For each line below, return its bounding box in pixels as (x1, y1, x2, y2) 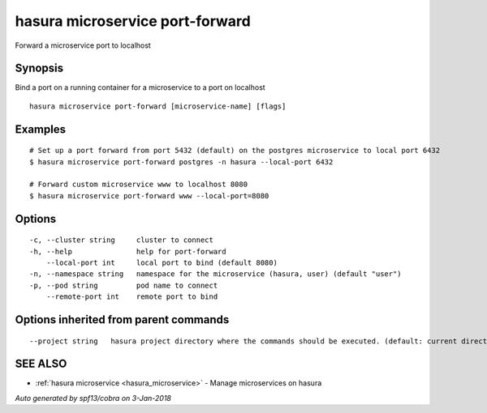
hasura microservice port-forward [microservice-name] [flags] (29, 101, 287, 111)
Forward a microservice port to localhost (15, 40, 152, 50)
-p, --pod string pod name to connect (29, 280, 218, 290)
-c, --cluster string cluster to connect (29, 236, 214, 245)
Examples (15, 122, 67, 136)
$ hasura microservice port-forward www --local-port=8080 (29, 191, 269, 200)
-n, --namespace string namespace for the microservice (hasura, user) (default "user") (29, 270, 402, 279)
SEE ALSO (15, 357, 67, 371)
